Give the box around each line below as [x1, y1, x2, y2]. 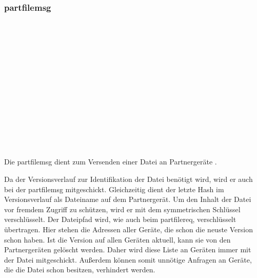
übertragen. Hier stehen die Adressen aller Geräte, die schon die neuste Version [4, 224, 253, 234]
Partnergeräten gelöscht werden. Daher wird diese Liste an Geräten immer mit [4, 244, 251, 255]
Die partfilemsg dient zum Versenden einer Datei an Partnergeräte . [4, 156, 217, 167]
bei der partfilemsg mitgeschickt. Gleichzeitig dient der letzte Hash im [4, 183, 224, 194]
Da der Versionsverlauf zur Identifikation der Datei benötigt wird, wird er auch [4, 173, 253, 184]
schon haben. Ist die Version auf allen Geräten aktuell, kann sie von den [4, 234, 231, 245]
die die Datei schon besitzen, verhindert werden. [4, 264, 155, 275]
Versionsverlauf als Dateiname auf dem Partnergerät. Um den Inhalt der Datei [4, 194, 251, 205]
